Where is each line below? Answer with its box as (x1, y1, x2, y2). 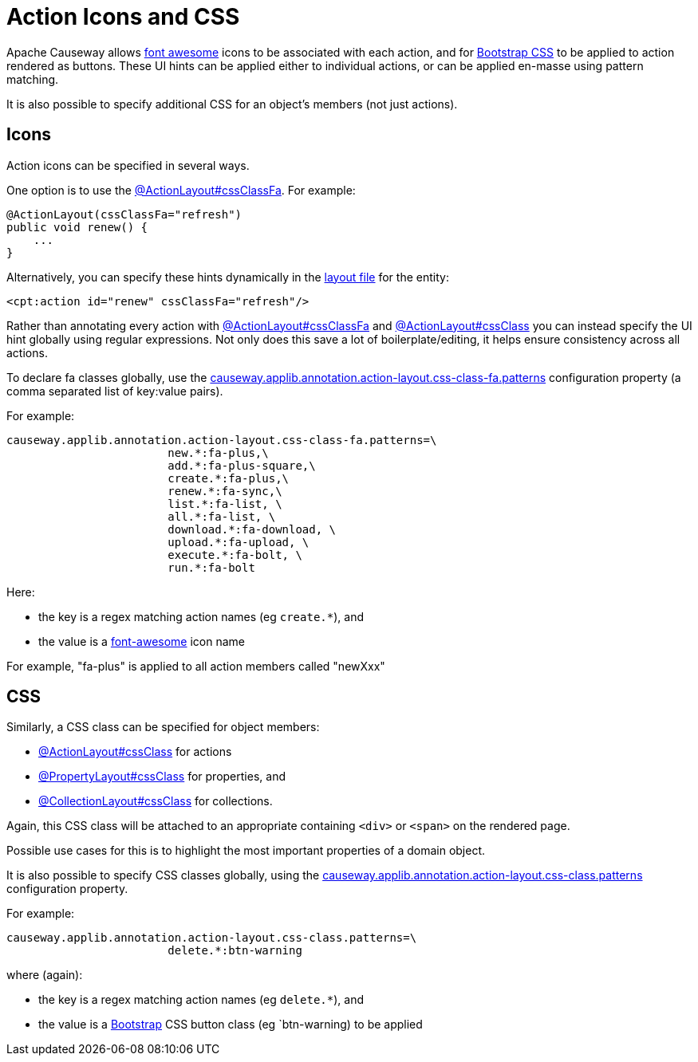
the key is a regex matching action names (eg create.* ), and (38, 609, 364, 623)
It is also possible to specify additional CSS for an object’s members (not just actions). (6, 96, 458, 111)
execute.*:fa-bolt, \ (168, 548, 302, 561)
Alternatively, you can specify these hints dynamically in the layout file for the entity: (6, 269, 449, 284)
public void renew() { (6, 220, 148, 234)
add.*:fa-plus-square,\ (168, 458, 316, 472)
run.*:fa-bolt (168, 560, 255, 574)
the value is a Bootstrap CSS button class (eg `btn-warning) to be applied (38, 1017, 423, 1032)
